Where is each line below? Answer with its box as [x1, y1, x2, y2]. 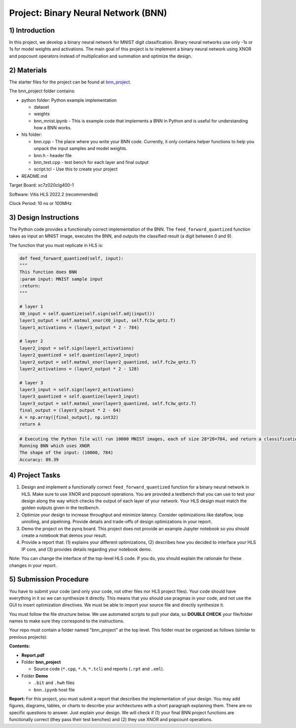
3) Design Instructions [9, 213, 79, 222]
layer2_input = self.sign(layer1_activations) [19, 345, 134, 351]
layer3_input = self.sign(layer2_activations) [19, 387, 134, 393]
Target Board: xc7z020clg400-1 [9, 182, 74, 188]
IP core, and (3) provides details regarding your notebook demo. [21, 546, 152, 552]
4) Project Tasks [9, 471, 61, 480]
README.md [21, 173, 48, 179]
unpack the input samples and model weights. [34, 146, 128, 152]
